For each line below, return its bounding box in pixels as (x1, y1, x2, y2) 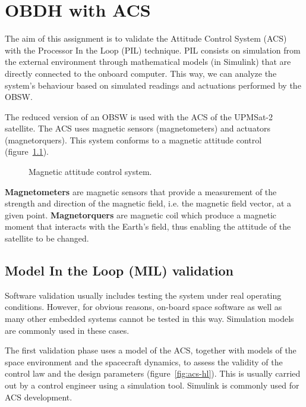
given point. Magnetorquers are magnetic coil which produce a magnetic (5, 208, 277, 221)
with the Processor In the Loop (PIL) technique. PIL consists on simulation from (5, 43, 301, 56)
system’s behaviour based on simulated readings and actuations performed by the (5, 79, 301, 91)
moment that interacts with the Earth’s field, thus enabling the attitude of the (5, 220, 291, 233)
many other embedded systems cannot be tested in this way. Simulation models (5, 312, 294, 325)
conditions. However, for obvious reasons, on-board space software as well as (5, 300, 282, 313)
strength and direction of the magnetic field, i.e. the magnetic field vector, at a (5, 197, 292, 209)
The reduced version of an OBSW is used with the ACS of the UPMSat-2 (5, 110, 273, 123)
